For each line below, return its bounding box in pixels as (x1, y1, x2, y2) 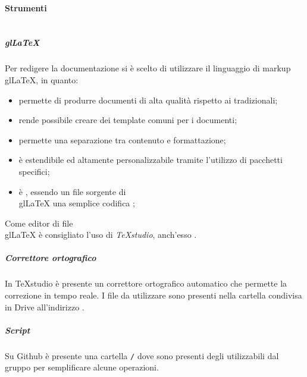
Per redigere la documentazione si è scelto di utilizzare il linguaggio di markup (5, 62, 291, 74)
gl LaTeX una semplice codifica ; (18, 197, 135, 209)
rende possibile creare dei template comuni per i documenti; (18, 114, 237, 126)
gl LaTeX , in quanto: (5, 73, 79, 86)
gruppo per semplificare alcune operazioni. (5, 361, 159, 373)
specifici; (18, 165, 50, 177)
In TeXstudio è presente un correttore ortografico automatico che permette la (5, 277, 287, 290)
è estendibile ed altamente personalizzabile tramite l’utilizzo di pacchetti (18, 153, 283, 166)
